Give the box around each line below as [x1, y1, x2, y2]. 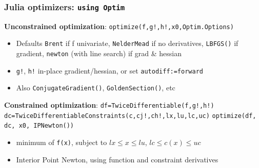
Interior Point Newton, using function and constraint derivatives [16, 154, 218, 164]
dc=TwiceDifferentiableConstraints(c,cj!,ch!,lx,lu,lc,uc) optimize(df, [4, 112, 256, 119]
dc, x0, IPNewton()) [4, 122, 74, 130]
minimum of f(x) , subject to [16, 137, 107, 148]
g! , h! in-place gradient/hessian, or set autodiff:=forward [16, 65, 203, 76]
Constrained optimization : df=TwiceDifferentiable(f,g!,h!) [4, 100, 214, 110]
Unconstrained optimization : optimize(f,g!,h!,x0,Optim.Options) [4, 20, 234, 31]
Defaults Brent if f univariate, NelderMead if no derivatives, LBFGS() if [16, 38, 238, 49]
